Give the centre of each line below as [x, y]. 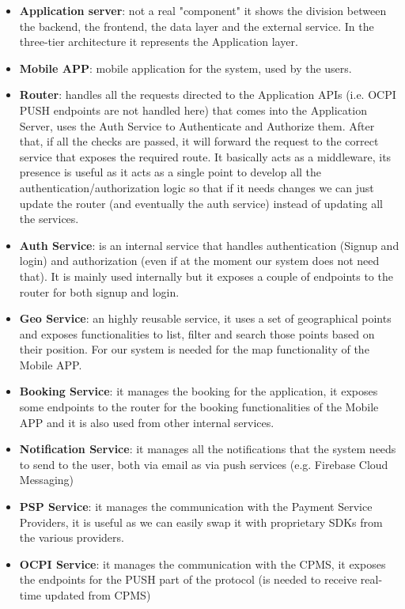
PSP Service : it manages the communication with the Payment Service [196, 507]
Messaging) [47, 480]
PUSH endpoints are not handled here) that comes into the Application [193, 110]
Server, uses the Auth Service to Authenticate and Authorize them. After [197, 125]
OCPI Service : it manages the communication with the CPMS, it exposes [202, 564]
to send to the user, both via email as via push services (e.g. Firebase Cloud [204, 464]
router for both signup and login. [99, 291]
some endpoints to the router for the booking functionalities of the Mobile [199, 407]
